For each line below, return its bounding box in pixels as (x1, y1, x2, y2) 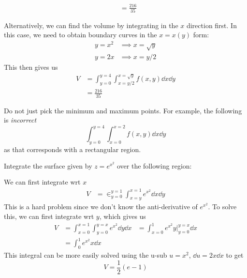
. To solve (208, 201, 237, 212)
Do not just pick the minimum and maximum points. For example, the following (4, 105, 242, 115)
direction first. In (186, 20, 237, 30)
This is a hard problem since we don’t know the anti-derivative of (4, 201, 198, 212)
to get (226, 250, 244, 260)
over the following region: (117, 160, 192, 170)
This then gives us (4, 62, 58, 72)
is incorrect (4, 115, 37, 125)
